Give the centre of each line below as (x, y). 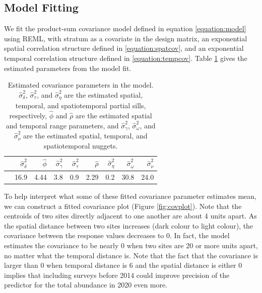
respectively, (28, 116)
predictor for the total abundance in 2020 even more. (86, 285)
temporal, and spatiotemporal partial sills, (81, 105)
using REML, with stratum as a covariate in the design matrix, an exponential (126, 38)
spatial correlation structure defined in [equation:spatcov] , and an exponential (124, 48)
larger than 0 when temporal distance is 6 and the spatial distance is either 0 (123, 265)
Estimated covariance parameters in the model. (81, 85)
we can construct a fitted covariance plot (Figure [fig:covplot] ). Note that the (123, 206)
